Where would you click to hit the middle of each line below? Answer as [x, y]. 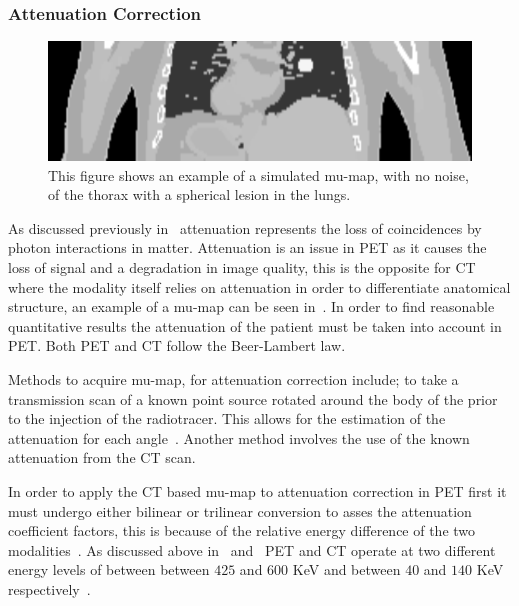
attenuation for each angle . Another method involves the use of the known [239, 437]
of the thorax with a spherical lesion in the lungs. [199, 194]
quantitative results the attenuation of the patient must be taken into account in [255, 325]
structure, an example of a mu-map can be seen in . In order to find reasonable [251, 306]
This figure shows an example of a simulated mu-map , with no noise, [258, 174]
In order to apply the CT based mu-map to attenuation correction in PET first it [257, 490]
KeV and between [346, 569]
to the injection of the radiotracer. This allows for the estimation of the [227, 418]
